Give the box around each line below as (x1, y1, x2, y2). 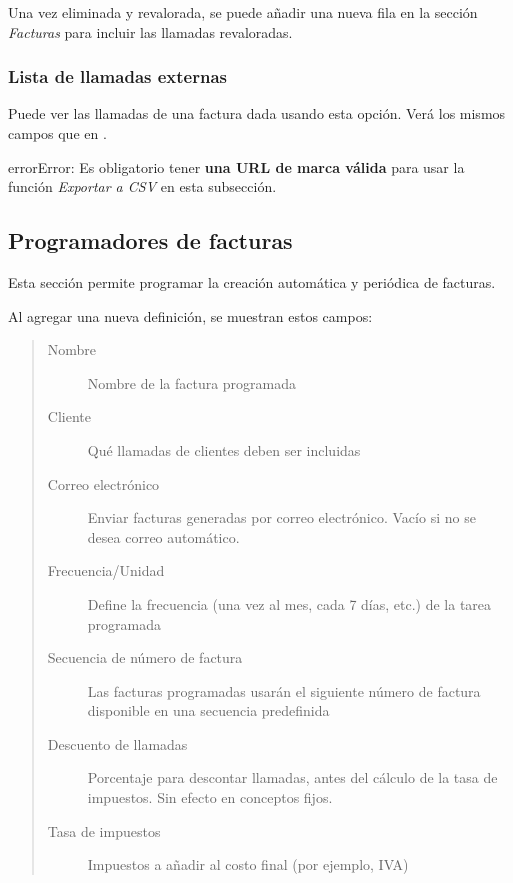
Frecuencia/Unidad (47, 560, 165, 581)
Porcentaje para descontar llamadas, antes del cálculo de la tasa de (87, 767, 498, 788)
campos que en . (8, 123, 107, 143)
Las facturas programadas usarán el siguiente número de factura (87, 680, 481, 701)
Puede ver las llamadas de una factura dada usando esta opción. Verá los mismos (8, 103, 506, 124)
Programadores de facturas (8, 225, 293, 256)
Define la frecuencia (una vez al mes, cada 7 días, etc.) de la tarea (87, 593, 492, 614)
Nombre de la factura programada (87, 372, 297, 393)
